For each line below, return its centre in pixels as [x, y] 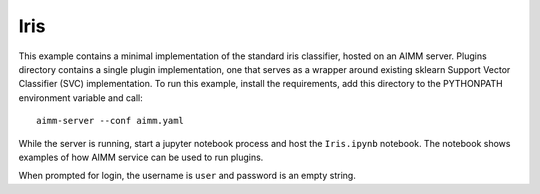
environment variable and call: [81, 97]
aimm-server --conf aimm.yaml [110, 121]
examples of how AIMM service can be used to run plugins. [141, 157]
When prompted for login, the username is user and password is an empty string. [187, 176]
